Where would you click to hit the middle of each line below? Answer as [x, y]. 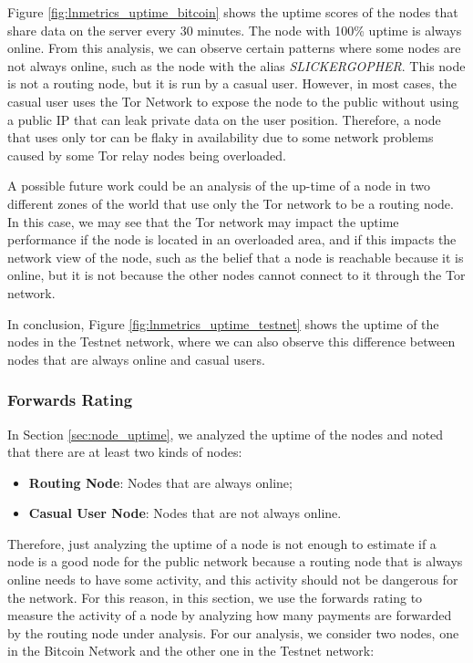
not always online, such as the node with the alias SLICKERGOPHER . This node [236, 65]
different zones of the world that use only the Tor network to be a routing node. [231, 203]
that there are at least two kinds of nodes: [125, 452]
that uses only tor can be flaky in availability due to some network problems [221, 137]
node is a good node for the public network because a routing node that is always [235, 561]
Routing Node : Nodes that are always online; [160, 482]
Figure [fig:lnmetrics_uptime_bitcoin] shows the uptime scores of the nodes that [233, 12]
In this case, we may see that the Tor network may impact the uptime [203, 221]
